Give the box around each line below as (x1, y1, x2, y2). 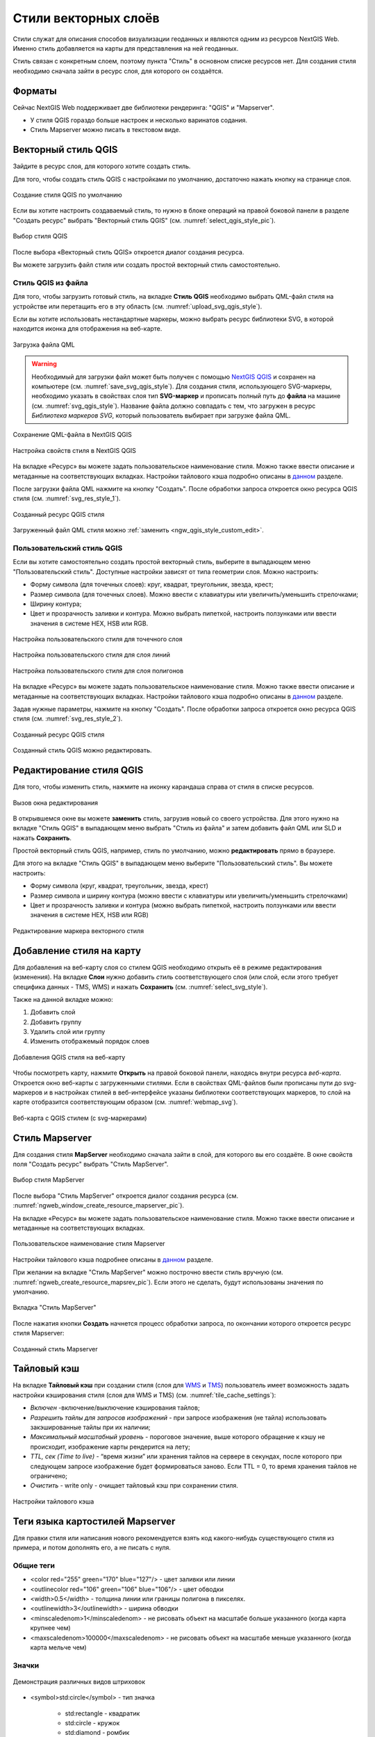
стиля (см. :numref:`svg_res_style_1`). (12, 494, 121, 503)
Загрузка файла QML (12, 340, 76, 349)
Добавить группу (30, 1018, 82, 1026)
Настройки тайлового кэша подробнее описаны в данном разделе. (12, 1255, 213, 1264)
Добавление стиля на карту (12, 945, 142, 957)
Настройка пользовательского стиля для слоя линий (12, 650, 170, 659)
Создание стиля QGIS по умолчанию (12, 191, 123, 199)
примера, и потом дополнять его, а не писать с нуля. (12, 1543, 172, 1552)
